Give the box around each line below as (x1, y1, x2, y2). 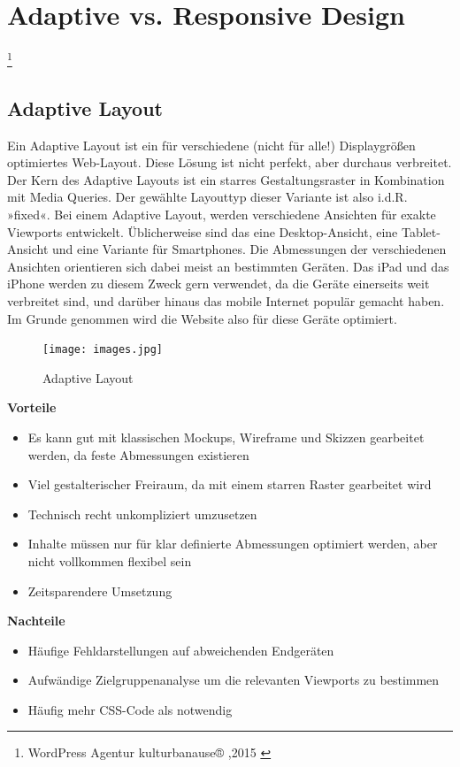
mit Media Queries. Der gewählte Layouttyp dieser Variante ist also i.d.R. (7, 188, 408, 206)
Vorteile (7, 398, 57, 417)
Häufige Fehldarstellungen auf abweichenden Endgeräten (27, 640, 334, 659)
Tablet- (401, 222, 441, 241)
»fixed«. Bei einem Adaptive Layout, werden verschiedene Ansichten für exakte (7, 204, 436, 223)
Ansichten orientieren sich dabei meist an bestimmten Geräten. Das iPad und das (7, 257, 449, 275)
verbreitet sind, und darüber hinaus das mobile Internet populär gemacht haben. (7, 291, 445, 310)
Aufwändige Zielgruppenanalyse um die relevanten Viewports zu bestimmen (27, 671, 440, 689)
